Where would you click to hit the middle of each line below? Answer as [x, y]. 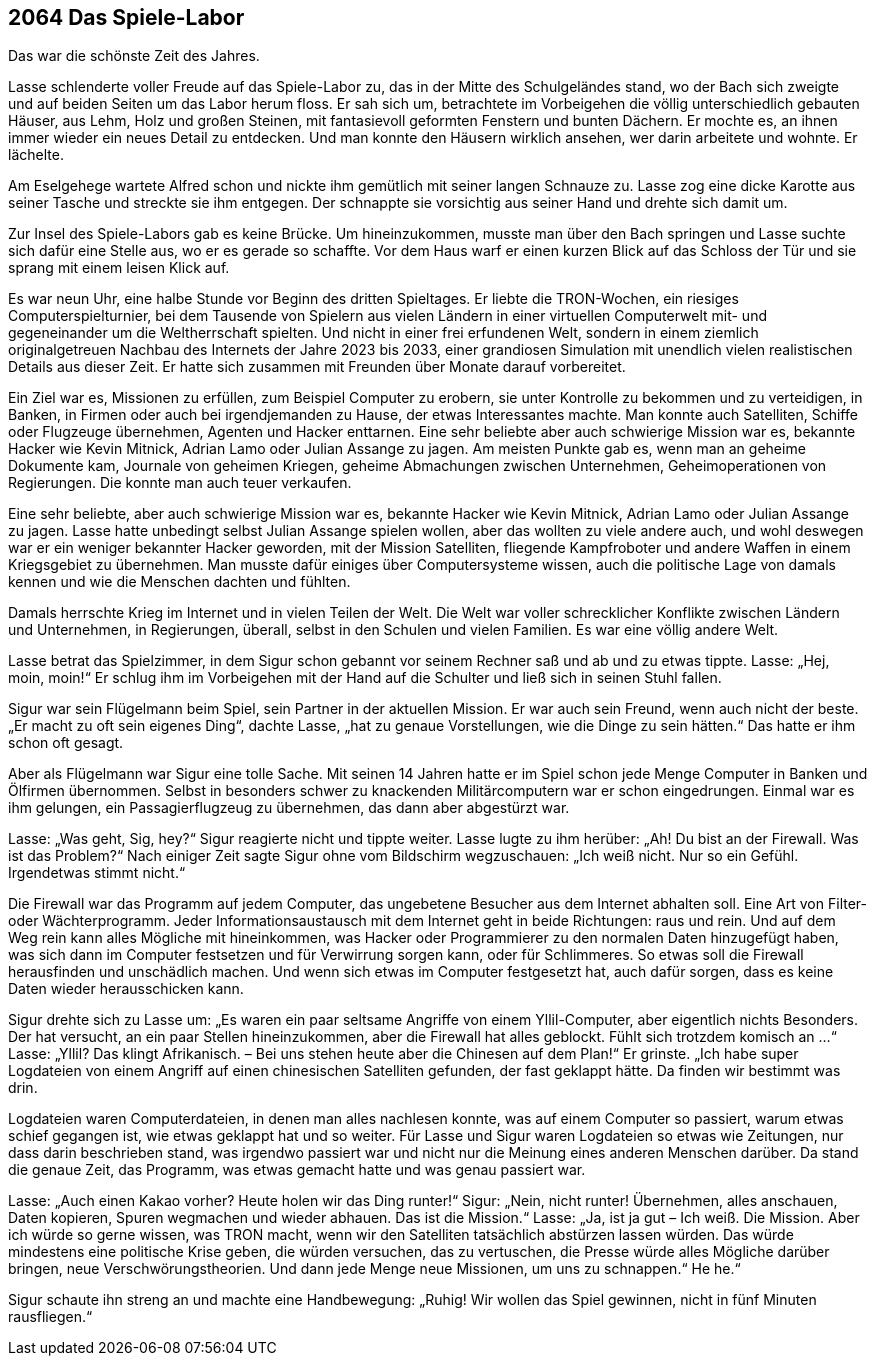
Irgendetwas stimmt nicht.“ [97, 873]
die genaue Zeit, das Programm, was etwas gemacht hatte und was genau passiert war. [297, 1170]
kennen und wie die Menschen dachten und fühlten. [179, 582]
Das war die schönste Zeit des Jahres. [134, 56]
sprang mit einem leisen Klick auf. [119, 268]
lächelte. [36, 155]
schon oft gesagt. [66, 743]
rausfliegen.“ [50, 1317]
